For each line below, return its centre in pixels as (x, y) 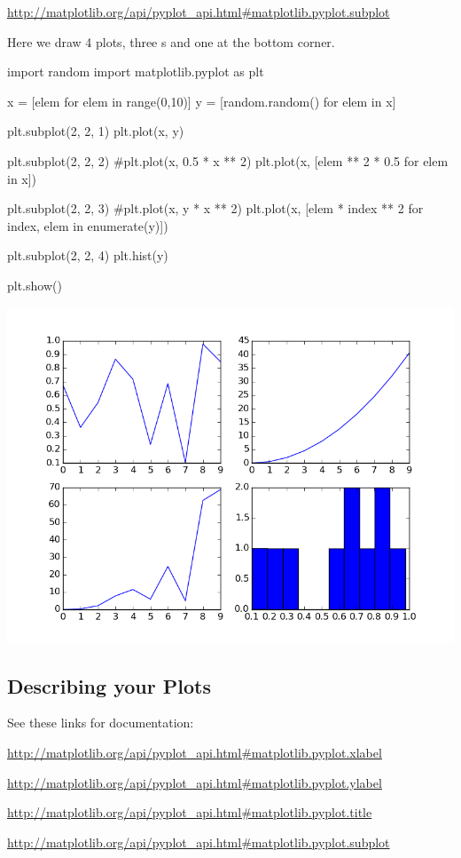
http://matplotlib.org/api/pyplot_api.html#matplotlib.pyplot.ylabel (195, 782)
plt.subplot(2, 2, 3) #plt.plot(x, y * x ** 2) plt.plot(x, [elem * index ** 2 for (215, 208)
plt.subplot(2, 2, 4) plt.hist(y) (88, 255)
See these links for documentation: (101, 723)
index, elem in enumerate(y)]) (88, 225)
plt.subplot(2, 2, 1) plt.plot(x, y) (96, 131)
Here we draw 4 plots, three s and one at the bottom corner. (171, 41)
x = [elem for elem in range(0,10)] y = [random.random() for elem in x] (202, 101)
